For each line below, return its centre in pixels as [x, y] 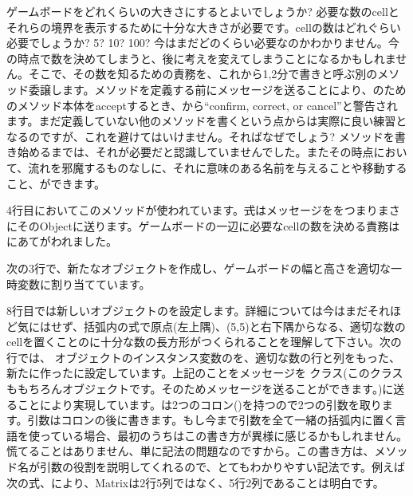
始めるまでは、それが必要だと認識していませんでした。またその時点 [195, 152]
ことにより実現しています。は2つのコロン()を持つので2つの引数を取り [199, 404]
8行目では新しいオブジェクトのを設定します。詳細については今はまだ [187, 311]
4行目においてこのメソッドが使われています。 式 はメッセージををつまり [192, 210]
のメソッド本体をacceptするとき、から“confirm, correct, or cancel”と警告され [202, 105]
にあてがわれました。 [62, 241]
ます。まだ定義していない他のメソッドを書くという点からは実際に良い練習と [207, 121]
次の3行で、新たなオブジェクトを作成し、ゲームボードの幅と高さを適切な [199, 268]
